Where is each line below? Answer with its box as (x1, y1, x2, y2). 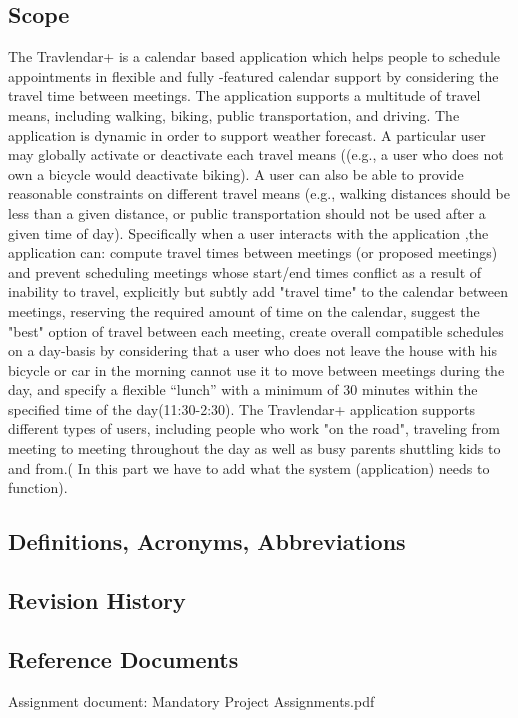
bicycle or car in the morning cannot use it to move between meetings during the (8, 359, 505, 380)
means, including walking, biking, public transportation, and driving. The (8, 104, 460, 125)
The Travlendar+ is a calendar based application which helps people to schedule (8, 46, 500, 67)
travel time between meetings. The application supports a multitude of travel (8, 85, 481, 106)
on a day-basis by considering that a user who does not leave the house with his (8, 340, 498, 361)
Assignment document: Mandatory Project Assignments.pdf (8, 690, 375, 711)
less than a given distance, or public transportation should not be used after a (8, 202, 486, 223)
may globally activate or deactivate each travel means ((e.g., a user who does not (8, 144, 504, 165)
